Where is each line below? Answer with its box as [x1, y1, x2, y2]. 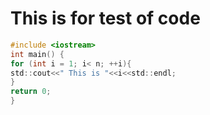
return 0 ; [10, 87, 52, 97]
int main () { [10, 49, 65, 59]
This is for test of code [10, 7, 201, 30]
